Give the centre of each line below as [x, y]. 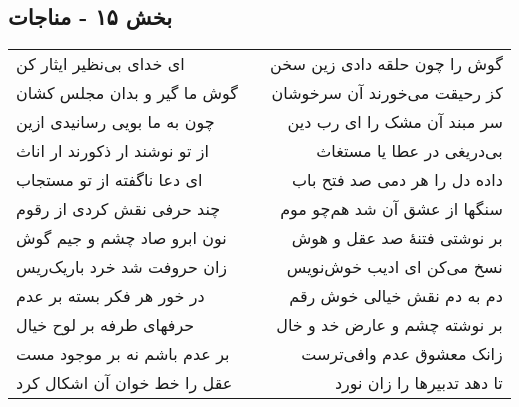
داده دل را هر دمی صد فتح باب [397, 180]
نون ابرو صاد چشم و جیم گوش [121, 238]
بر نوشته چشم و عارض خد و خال [389, 325]
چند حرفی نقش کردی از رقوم [118, 209]
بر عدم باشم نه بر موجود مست [123, 354]
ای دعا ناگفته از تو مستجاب [109, 180]
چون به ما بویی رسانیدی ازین [115, 122]
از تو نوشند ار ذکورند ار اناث [112, 151]
